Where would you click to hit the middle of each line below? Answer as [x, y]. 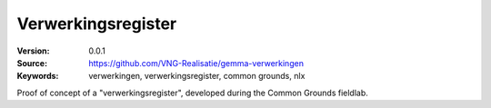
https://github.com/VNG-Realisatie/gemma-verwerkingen [196, 63]
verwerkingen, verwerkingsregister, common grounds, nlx [197, 76]
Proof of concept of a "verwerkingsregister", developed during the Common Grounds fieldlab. [192, 93]
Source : [32, 63]
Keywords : [38, 76]
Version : [33, 51]
